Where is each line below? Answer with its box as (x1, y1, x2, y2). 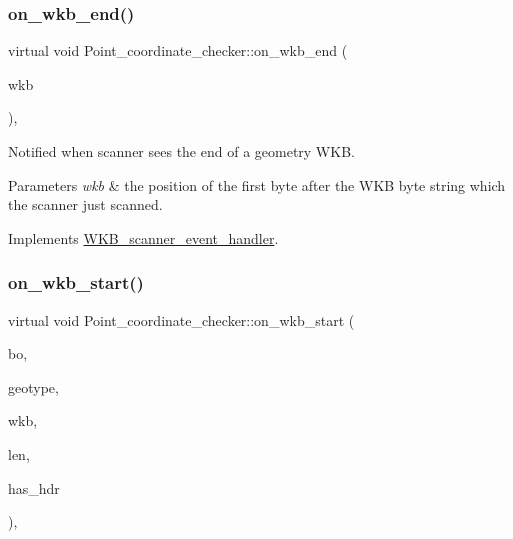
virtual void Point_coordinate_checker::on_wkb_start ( (8, 309, 355, 330)
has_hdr (8, 477, 60, 498)
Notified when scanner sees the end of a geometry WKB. (8, 141, 355, 161)
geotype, (8, 376, 59, 397)
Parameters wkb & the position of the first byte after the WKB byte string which (8, 174, 506, 195)
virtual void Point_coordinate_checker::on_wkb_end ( (8, 40, 348, 61)
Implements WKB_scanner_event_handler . (8, 227, 279, 248)
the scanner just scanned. (8, 194, 163, 215)
